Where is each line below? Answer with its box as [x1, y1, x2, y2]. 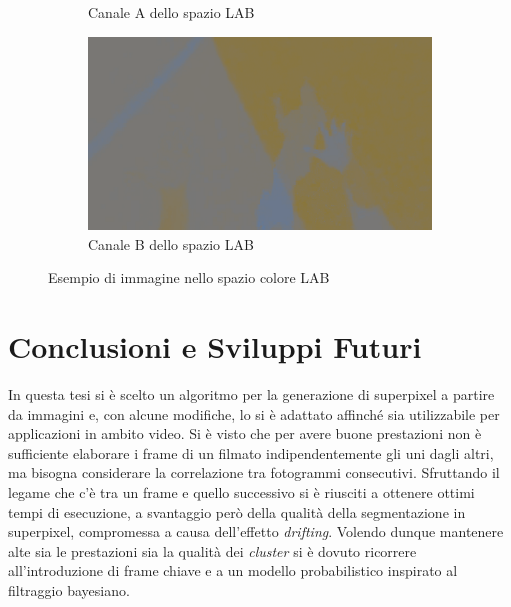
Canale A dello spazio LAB [88, 2, 255, 22]
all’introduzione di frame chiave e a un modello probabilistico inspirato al [8, 560, 458, 581]
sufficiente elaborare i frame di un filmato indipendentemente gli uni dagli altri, [8, 442, 494, 463]
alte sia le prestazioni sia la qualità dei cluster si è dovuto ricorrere [8, 540, 417, 561]
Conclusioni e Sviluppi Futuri [8, 326, 422, 367]
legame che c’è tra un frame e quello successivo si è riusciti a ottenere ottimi [8, 481, 475, 502]
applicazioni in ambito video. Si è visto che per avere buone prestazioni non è [8, 423, 482, 444]
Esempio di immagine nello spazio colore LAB [48, 267, 330, 288]
